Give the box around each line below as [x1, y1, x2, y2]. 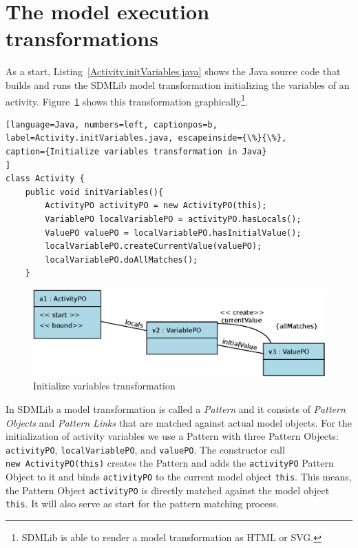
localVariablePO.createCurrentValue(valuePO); [45, 241, 262, 252]
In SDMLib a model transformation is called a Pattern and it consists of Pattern [6, 401, 346, 416]
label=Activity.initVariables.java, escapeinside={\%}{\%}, [6, 133, 287, 143]
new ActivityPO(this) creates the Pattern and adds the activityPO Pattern [6, 456, 334, 470]
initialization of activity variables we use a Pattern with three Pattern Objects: [6, 429, 339, 443]
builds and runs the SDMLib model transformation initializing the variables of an [6, 77, 350, 92]
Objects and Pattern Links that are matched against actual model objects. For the [6, 415, 352, 429]
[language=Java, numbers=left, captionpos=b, [6, 119, 218, 130]
